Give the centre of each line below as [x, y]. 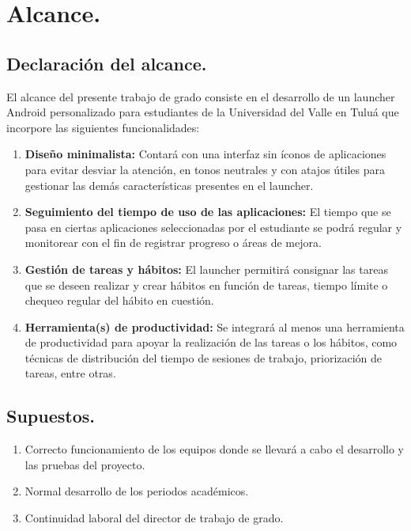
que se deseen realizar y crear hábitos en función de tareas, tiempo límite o [206, 284]
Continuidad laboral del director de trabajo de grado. [154, 518]
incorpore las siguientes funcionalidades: [103, 127]
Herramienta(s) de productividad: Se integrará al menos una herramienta [215, 326]
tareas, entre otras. [70, 373]
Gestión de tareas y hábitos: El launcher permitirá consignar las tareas [206, 269]
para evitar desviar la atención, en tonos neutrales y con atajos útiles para [205, 169]
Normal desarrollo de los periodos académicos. [137, 491]
